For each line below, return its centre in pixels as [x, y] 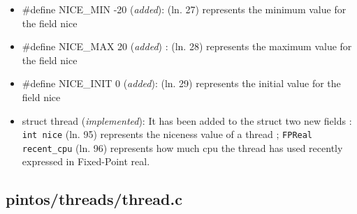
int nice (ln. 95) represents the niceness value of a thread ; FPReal [167, 134]
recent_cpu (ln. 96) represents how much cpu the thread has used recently [182, 147]
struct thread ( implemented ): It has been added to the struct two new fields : [187, 120]
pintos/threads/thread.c [94, 199]
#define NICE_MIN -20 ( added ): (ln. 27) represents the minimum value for [184, 9]
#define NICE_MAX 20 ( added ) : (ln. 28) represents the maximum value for [187, 46]
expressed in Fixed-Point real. [86, 161]
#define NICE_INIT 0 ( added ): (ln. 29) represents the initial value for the [181, 83]
